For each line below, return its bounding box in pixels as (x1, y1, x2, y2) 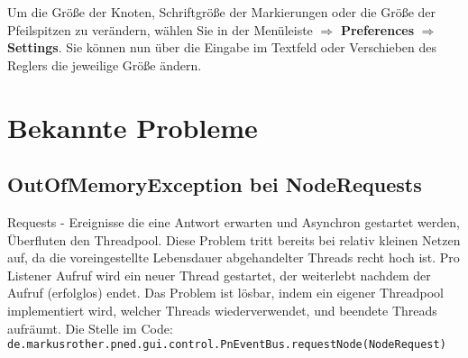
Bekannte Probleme (7, 108, 258, 145)
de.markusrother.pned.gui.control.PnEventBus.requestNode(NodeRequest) (7, 338, 446, 352)
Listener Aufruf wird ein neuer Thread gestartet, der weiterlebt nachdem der (7, 265, 431, 284)
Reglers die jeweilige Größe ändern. (7, 55, 202, 74)
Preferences (340, 20, 415, 39)
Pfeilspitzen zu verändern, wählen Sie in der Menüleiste (7, 20, 313, 39)
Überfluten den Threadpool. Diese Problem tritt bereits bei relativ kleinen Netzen (7, 230, 461, 249)
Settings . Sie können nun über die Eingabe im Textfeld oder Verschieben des (7, 38, 436, 57)
